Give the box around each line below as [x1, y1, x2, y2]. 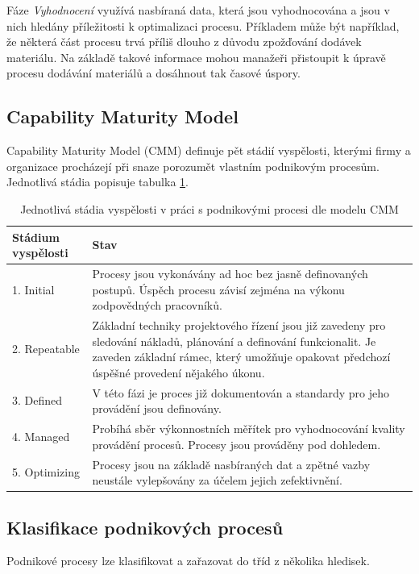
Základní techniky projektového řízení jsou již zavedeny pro [92, 317, 386, 334]
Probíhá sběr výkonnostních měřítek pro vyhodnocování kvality [92, 420, 405, 437]
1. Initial [12, 281, 55, 297]
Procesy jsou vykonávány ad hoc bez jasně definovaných [92, 264, 368, 281]
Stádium [12, 228, 60, 245]
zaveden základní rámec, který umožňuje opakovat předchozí [92, 348, 391, 365]
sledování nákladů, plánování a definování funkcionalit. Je [92, 332, 376, 349]
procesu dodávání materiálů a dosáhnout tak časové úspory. [6, 64, 301, 81]
